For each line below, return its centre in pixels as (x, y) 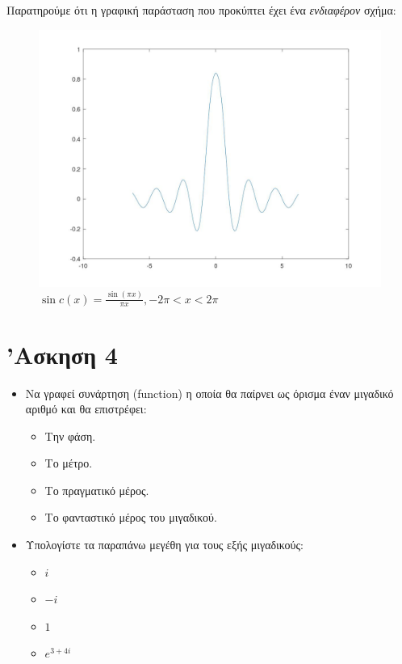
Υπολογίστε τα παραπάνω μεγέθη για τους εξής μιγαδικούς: (164, 545)
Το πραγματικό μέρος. (97, 490)
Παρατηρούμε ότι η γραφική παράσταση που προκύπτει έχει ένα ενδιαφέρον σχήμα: (201, 10)
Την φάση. (70, 436)
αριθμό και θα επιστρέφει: (86, 409)
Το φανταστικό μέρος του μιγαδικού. (131, 517)
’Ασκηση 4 (62, 354)
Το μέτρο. (69, 463)
